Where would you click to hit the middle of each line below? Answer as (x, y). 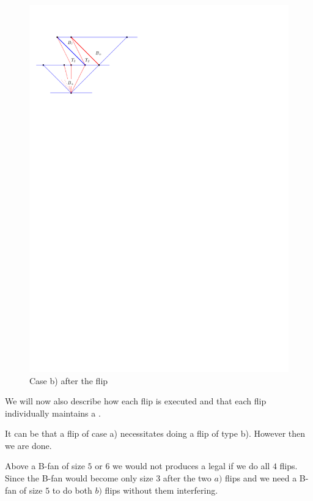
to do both (72, 490)
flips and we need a (261, 478)
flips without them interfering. (161, 490)
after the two (187, 478)
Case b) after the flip (69, 380)
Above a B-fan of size (45, 466)
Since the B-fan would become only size (79, 478)
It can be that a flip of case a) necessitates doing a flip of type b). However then (155, 433)
